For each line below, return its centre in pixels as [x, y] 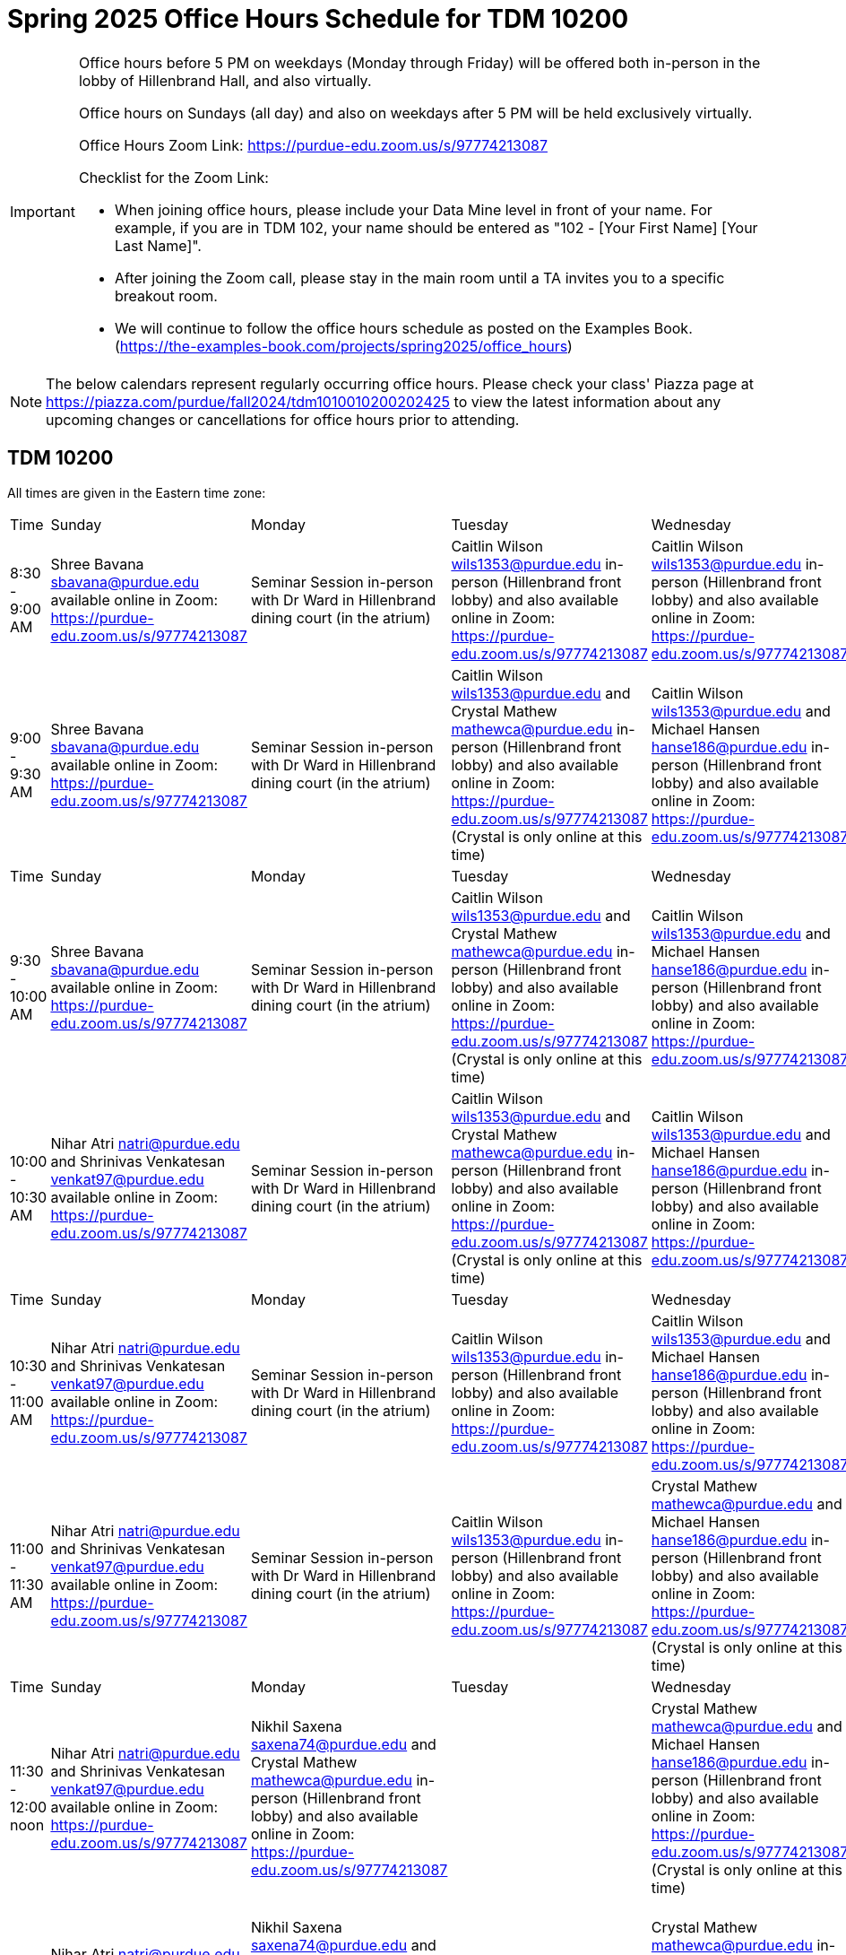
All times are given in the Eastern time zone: [137, 492]
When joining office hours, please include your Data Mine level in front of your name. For [413, 209]
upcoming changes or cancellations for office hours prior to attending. [283, 419]
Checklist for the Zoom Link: [173, 177]
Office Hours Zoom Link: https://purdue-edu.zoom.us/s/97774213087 [313, 145]
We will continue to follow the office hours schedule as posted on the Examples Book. [403, 328]
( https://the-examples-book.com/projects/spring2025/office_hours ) [343, 346]
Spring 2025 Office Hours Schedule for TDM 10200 [318, 19]
